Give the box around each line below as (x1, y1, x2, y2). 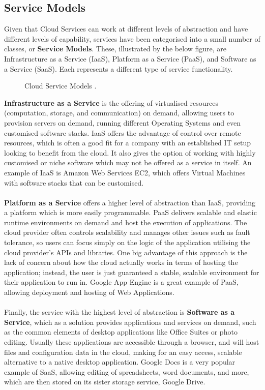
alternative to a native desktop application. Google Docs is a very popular (4, 356, 235, 367)
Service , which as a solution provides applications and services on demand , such (4, 316, 256, 327)
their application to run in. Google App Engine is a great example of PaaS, (4, 277, 239, 287)
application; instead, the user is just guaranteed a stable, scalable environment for (4, 266, 259, 277)
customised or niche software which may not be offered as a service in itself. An (4, 157, 252, 168)
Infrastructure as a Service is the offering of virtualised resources (4, 97, 218, 108)
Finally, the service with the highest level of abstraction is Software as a (4, 307, 235, 317)
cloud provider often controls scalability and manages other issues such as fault (4, 227, 250, 237)
